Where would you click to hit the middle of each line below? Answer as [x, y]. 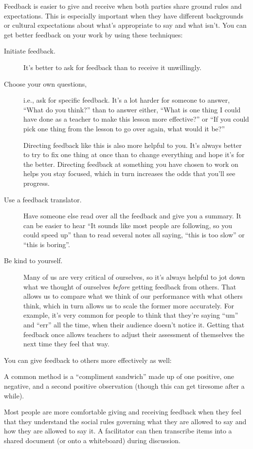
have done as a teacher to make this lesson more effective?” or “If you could [136, 119]
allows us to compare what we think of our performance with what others [133, 296]
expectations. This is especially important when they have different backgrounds [124, 15]
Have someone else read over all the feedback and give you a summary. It [132, 216]
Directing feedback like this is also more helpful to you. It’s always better [133, 145]
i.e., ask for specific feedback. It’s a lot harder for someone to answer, [127, 100]
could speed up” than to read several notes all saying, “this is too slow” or [134, 235]
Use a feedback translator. [43, 199]
